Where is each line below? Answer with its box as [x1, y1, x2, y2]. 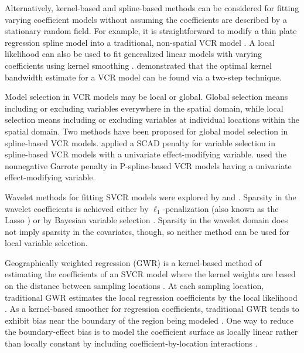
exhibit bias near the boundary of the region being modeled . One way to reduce [5, 314, 293, 326]
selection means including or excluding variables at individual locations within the [5, 113, 299, 126]
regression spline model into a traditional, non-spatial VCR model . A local [5, 36, 275, 48]
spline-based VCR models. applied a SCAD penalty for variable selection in [5, 136, 276, 149]
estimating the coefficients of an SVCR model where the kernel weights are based [5, 268, 296, 280]
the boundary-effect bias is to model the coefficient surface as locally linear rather [5, 325, 298, 338]
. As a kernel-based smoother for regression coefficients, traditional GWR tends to [5, 302, 299, 315]
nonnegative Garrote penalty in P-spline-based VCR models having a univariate [5, 159, 292, 172]
